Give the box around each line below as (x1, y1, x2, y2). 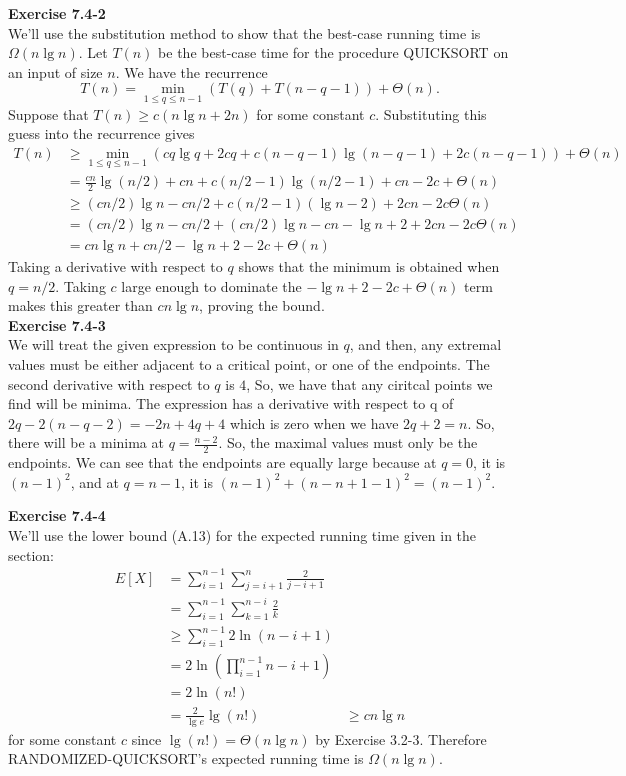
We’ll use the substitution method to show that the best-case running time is (8, 22, 481, 43)
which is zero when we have (229, 412, 399, 433)
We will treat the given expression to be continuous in (8, 334, 339, 355)
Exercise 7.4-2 (8, 3, 106, 23)
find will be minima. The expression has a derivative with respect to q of (8, 393, 454, 414)
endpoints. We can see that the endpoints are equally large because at (8, 452, 437, 473)
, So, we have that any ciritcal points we (246, 373, 493, 394)
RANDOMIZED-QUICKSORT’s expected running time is (8, 748, 364, 769)
